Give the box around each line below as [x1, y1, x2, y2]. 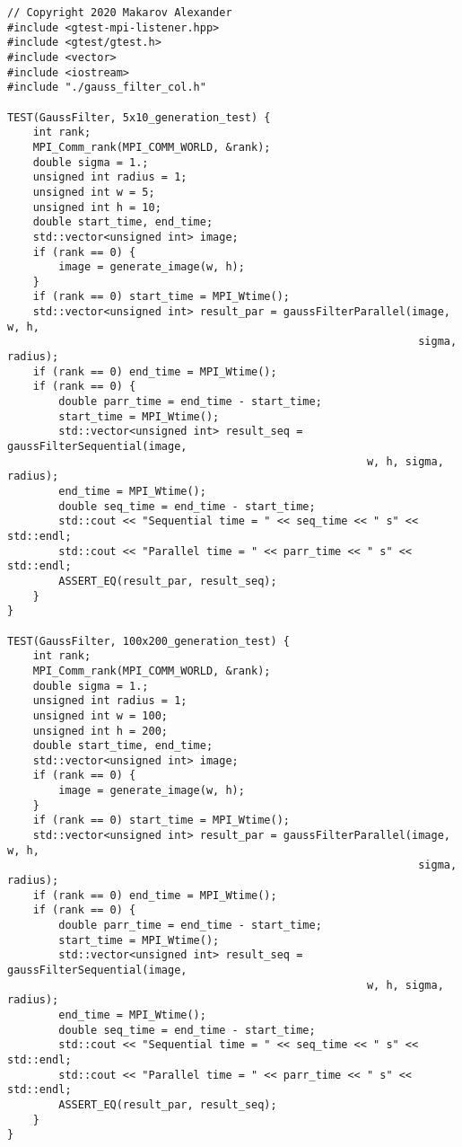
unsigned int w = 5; [32, 185, 155, 199]
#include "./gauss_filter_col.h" [7, 81, 206, 94]
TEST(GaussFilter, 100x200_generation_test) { [7, 634, 290, 648]
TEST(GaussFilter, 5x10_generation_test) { [7, 110, 271, 124]
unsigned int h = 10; [32, 200, 161, 214]
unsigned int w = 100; [32, 709, 168, 722]
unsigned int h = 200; [32, 724, 168, 737]
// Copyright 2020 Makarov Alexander [7, 6, 232, 19]
